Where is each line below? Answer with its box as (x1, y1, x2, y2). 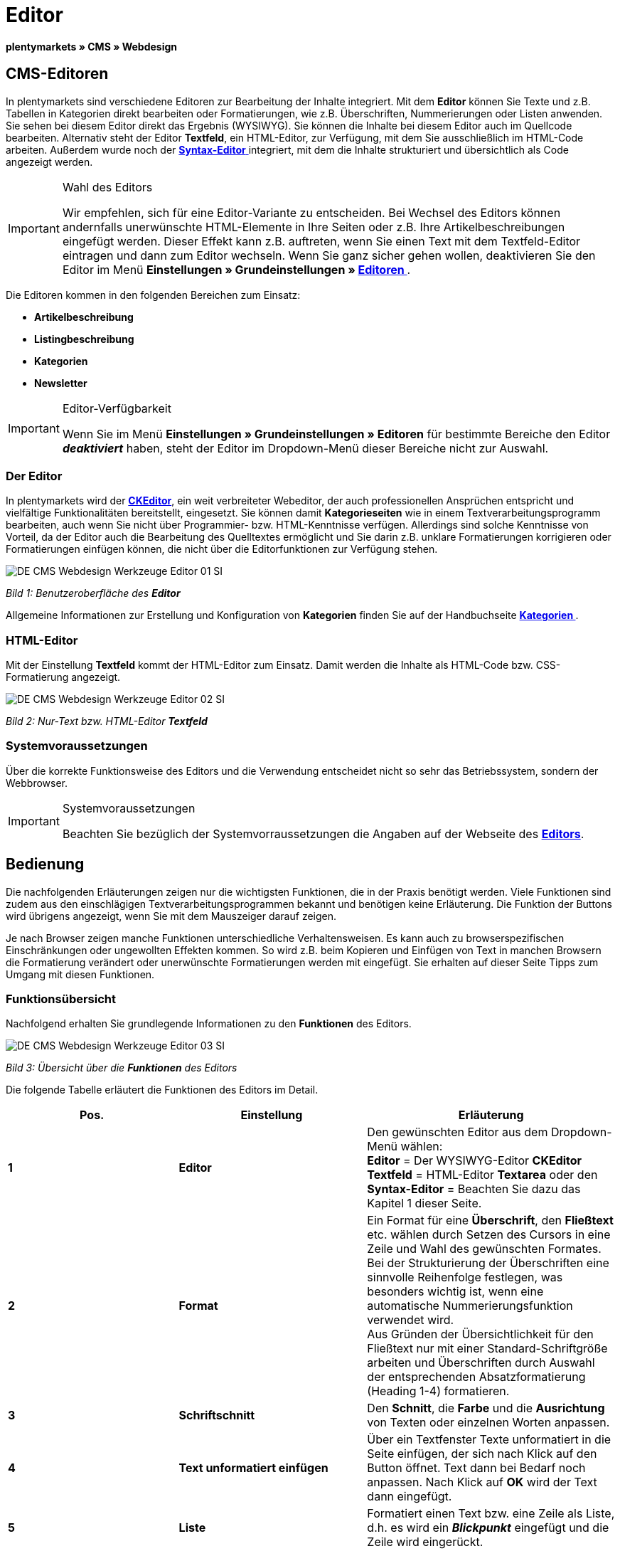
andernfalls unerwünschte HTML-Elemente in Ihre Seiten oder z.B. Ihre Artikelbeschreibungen (62, 219, 565, 234)
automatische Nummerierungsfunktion (367, 1298, 573, 1313)
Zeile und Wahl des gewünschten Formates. (367, 1242, 602, 1256)
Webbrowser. (6, 776, 68, 789)
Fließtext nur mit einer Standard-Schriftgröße (367, 1341, 608, 1356)
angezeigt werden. (6, 155, 93, 168)
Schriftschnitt (178, 1408, 255, 1423)
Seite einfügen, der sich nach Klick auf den (367, 1446, 597, 1461)
